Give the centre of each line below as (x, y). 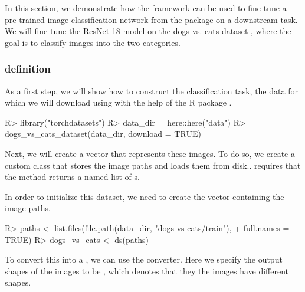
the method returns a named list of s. (72, 177)
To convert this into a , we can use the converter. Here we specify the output (144, 259)
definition (28, 69)
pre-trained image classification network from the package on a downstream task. (151, 19)
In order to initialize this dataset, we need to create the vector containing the (145, 196)
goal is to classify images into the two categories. (93, 42)
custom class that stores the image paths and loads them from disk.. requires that (153, 165)
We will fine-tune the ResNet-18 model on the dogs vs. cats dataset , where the (148, 31)
